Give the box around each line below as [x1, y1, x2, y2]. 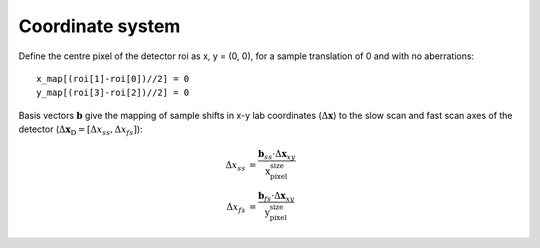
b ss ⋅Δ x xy [258, 148, 296, 162]
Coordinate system [18, 15, 181, 37]
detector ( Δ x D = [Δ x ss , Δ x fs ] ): [18, 123, 144, 137]
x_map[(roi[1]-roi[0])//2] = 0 [36, 73, 190, 84]
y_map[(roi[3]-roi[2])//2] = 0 [36, 87, 190, 99]
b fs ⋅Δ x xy [258, 190, 295, 204]
